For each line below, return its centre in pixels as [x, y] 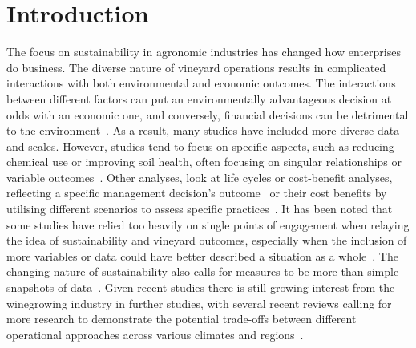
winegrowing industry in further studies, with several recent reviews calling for [199, 303]
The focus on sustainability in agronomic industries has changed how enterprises [204, 52]
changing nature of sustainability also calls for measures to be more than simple [203, 271]
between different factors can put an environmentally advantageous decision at [199, 98]
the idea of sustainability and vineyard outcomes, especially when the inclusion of [207, 240]
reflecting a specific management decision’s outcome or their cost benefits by [197, 193]
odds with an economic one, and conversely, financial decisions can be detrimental [208, 114]
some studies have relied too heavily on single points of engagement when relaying [208, 224]
